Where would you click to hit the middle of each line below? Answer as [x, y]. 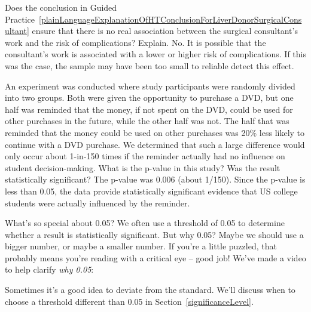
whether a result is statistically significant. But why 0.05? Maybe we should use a [154, 234]
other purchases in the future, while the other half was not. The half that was [147, 121]
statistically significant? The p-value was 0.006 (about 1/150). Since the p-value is [155, 179]
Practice [20, 19]
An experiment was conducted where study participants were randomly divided [150, 86]
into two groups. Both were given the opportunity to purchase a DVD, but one [149, 98]
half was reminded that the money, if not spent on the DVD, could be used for [149, 109]
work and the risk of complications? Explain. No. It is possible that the [135, 42]
